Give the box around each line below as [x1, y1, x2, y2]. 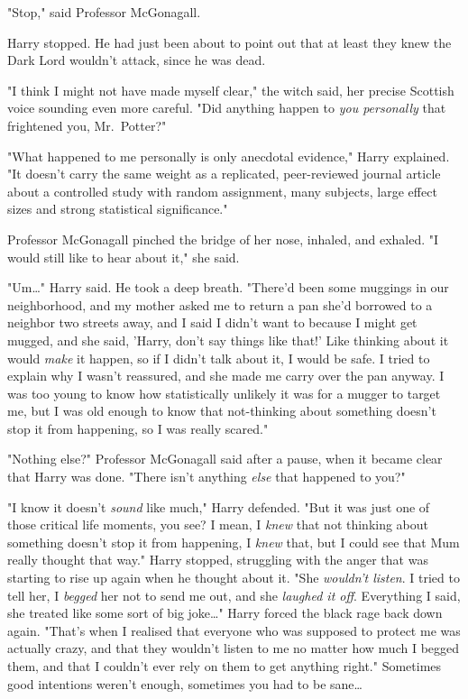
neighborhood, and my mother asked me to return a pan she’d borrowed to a [7, 295, 433, 314]
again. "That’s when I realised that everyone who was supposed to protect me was [7, 621, 461, 639]
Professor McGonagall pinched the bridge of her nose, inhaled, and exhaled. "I [7, 229, 439, 248]
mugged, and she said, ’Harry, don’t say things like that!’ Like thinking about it [7, 330, 449, 349]
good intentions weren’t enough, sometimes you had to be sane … [7, 674, 362, 693]
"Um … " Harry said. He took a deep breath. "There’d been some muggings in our [7, 278, 449, 297]
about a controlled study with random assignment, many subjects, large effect [7, 181, 437, 200]
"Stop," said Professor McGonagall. [7, 3, 201, 21]
